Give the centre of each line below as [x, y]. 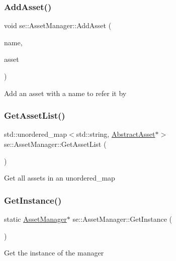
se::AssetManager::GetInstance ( [122, 219]
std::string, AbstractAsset [116, 134]
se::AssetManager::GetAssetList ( [55, 144]
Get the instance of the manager [54, 253]
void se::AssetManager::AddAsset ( [58, 25]
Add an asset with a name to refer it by [65, 93]
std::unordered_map [36, 134]
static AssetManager [35, 219]
